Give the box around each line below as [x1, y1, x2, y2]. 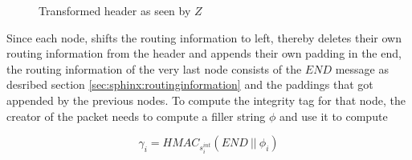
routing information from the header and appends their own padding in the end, [6, 45, 402, 62]
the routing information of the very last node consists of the [6, 60, 302, 77]
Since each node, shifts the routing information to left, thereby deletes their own [6, 29, 402, 46]
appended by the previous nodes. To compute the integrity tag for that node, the [6, 91, 406, 108]
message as [335, 60, 389, 77]
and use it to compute [279, 107, 388, 124]
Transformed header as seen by [39, 2, 191, 18]
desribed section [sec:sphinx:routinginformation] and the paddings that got [6, 76, 373, 93]
